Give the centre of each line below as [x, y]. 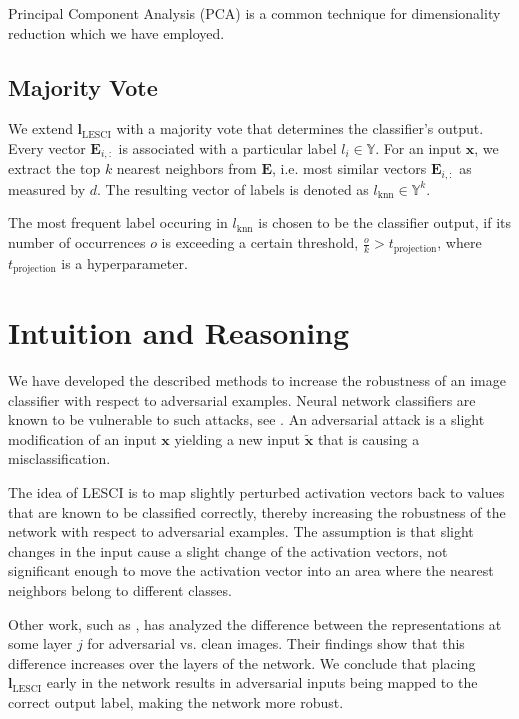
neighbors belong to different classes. [120, 590]
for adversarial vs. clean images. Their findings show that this [276, 643]
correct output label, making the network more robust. [176, 702]
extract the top [54, 168]
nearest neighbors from [186, 168]
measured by [47, 188]
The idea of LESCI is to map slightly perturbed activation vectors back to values [256, 492]
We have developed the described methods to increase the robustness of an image [257, 380]
